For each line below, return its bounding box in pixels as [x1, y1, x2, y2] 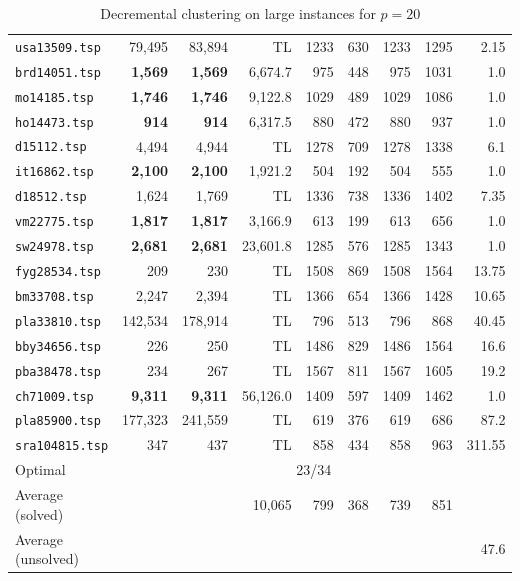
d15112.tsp [15, 140, 87, 155]
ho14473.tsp [15, 115, 94, 130]
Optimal [15, 459, 66, 480]
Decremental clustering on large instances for [100, 3, 376, 23]
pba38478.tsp [15, 364, 101, 379]
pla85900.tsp [15, 414, 101, 429]
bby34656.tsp [15, 339, 101, 354]
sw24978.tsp [15, 240, 94, 255]
